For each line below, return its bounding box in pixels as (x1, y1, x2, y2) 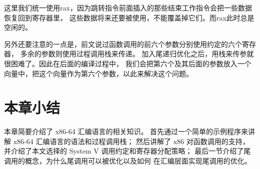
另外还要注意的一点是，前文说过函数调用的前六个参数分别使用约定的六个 (4, 38, 242, 49)
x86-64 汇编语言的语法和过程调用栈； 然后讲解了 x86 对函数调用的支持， (13, 136, 249, 146)
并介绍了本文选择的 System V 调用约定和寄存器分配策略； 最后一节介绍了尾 (4, 146, 251, 156)
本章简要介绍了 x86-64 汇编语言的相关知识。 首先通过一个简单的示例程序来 (4, 126, 248, 137)
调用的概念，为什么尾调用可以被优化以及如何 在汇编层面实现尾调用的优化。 (4, 156, 251, 166)
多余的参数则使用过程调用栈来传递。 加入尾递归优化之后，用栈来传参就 (20, 48, 254, 59)
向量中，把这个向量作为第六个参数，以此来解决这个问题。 (4, 68, 193, 78)
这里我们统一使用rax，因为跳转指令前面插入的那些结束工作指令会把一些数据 (4, 2, 252, 12)
